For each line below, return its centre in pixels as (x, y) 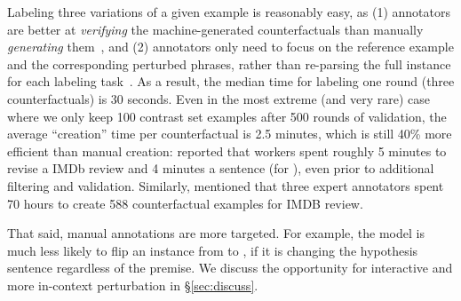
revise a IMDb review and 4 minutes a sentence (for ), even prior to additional (221, 168)
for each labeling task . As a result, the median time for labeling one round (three (231, 81)
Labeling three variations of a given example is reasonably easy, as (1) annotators (229, 12)
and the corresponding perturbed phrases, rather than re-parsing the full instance (229, 63)
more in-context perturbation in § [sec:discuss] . (133, 285)
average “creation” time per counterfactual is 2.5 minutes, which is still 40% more (230, 134)
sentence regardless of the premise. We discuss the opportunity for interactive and (230, 268)
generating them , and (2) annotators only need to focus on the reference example (230, 47)
